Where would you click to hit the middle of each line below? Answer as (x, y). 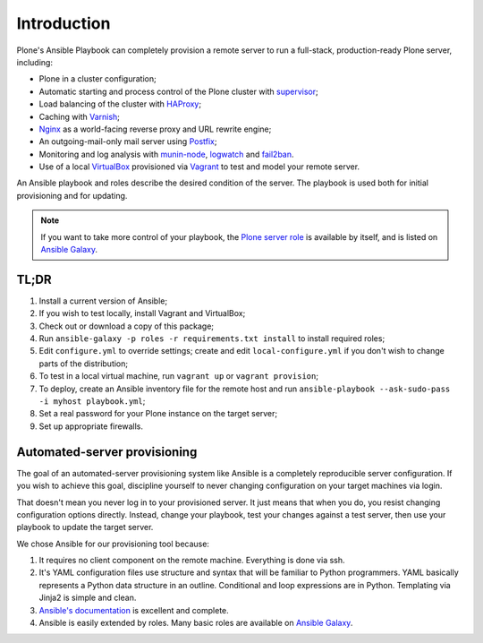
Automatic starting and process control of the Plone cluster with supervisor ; (179, 91)
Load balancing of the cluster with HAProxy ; (120, 104)
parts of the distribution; (84, 364)
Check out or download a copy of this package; (127, 326)
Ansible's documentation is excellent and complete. (134, 610)
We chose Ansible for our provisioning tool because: (113, 544)
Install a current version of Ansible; (103, 301)
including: (35, 62)
